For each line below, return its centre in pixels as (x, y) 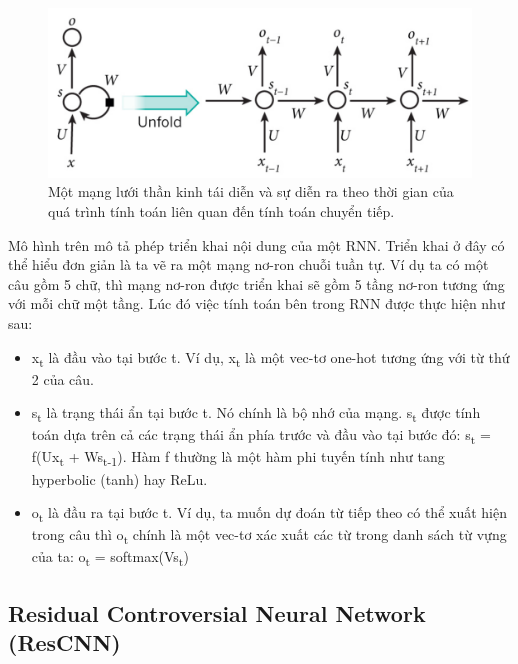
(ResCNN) (64, 642)
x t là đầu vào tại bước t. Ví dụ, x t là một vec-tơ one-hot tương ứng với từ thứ (270, 358)
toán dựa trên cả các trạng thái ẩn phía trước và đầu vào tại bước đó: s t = (261, 436)
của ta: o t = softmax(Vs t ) (110, 558)
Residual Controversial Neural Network (217, 612)
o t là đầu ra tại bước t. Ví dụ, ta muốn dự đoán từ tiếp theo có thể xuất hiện (269, 513)
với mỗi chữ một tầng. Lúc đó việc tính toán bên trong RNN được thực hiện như (256, 303)
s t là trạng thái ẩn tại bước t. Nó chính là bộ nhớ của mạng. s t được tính (256, 414)
